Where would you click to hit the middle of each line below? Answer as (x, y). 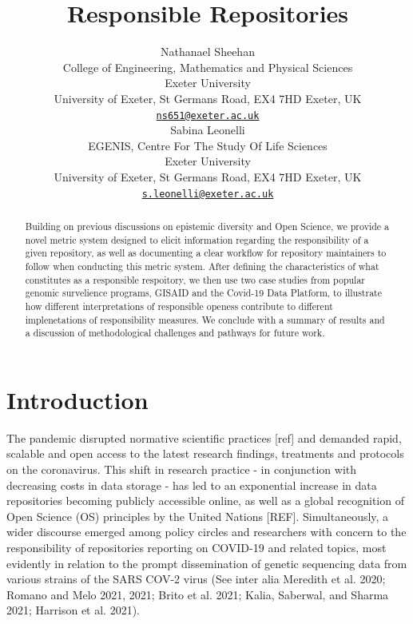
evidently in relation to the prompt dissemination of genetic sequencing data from (207, 563)
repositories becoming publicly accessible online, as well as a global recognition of (205, 501)
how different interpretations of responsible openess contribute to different (179, 306)
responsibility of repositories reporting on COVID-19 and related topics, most (197, 547)
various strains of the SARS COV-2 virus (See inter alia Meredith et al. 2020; (196, 579)
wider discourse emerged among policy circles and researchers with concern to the (206, 532)
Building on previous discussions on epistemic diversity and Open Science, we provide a (207, 226)
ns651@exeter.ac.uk (208, 115)
